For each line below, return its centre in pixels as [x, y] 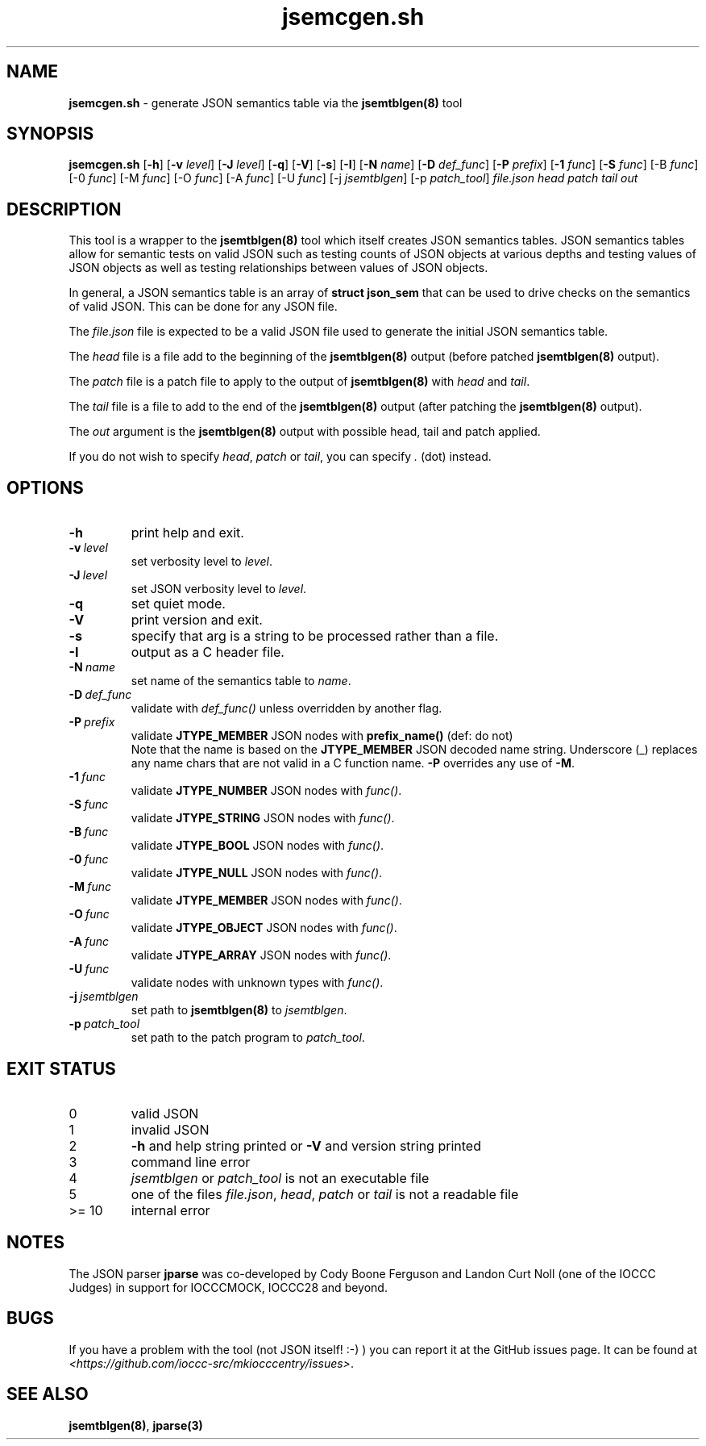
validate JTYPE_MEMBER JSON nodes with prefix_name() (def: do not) [322, 736]
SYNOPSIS [50, 134]
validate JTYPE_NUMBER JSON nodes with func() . [266, 791]
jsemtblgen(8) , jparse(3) [136, 1425]
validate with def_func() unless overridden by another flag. [287, 708]
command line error [191, 1162]
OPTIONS [45, 487]
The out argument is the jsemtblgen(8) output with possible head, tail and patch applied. [305, 432]
